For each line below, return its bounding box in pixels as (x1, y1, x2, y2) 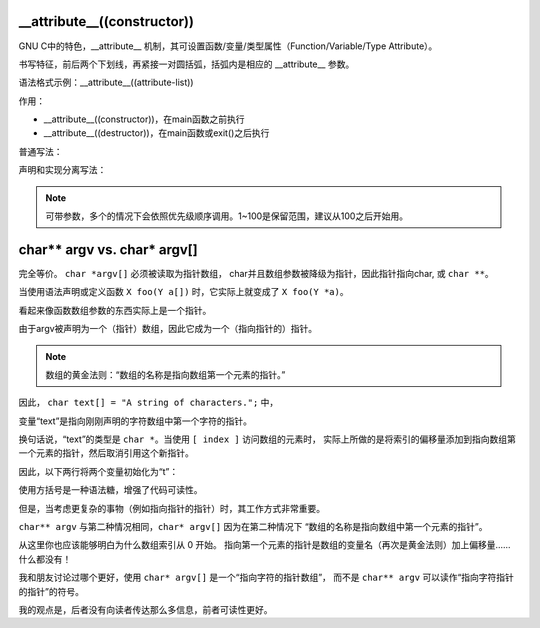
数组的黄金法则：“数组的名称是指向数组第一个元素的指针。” (45, 368, 286, 380)
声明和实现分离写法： (18, 164, 107, 176)
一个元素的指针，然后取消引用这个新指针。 (18, 447, 194, 459)
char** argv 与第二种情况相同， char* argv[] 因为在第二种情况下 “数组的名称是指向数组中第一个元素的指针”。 (18, 521, 489, 533)
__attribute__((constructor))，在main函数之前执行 (43, 113, 245, 125)
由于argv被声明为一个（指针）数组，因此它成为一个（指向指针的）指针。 (18, 323, 318, 335)
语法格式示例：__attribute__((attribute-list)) (18, 76, 194, 89)
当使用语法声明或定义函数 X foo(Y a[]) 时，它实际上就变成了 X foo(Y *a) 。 (18, 286, 349, 298)
